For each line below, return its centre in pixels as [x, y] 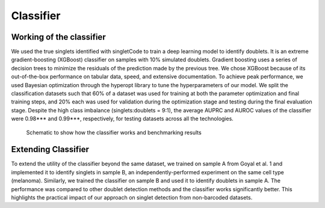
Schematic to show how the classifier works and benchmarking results [114, 132]
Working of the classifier [58, 37]
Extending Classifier [50, 149]
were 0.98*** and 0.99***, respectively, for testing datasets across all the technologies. [122, 119]
